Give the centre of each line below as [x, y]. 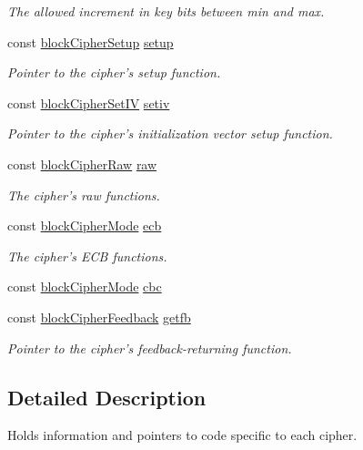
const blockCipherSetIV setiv [89, 102]
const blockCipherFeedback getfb [99, 317]
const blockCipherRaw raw [82, 164]
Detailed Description [107, 397]
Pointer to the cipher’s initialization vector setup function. [170, 133]
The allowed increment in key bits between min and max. [166, 11]
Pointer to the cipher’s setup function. [114, 72]
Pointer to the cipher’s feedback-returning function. [150, 348]
